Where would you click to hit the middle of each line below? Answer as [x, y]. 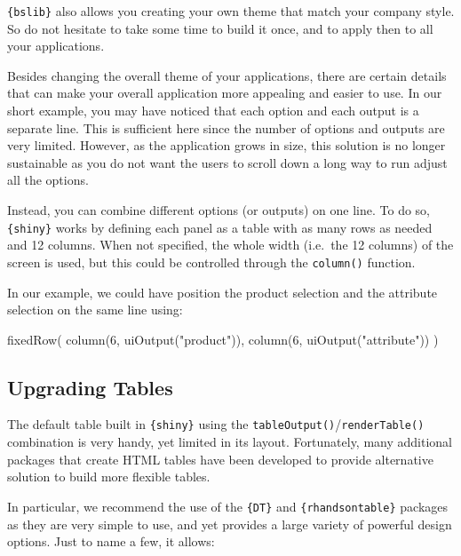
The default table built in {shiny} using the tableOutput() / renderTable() [216, 424]
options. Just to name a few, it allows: [111, 541]
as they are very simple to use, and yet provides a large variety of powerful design [230, 524]
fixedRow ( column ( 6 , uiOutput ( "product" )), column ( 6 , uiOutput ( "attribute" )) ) [223, 339]
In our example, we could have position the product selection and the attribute [223, 292]
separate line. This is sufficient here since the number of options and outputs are [226, 127]
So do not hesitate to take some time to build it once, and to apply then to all [220, 28]
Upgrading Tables [90, 387]
